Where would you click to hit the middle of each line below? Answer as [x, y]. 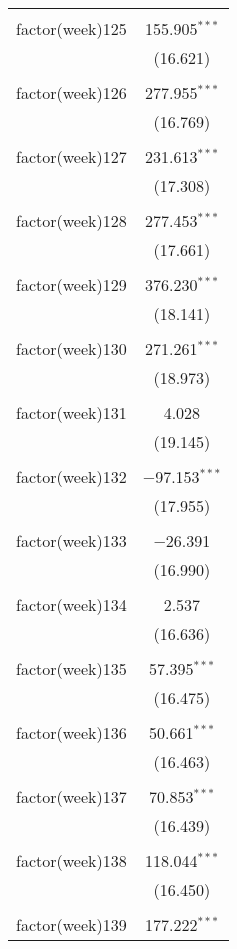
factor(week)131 [71, 412]
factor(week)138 [71, 860]
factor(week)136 [71, 732]
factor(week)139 [71, 924]
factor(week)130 [71, 348]
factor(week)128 [71, 220]
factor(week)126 [71, 92]
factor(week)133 [71, 540]
